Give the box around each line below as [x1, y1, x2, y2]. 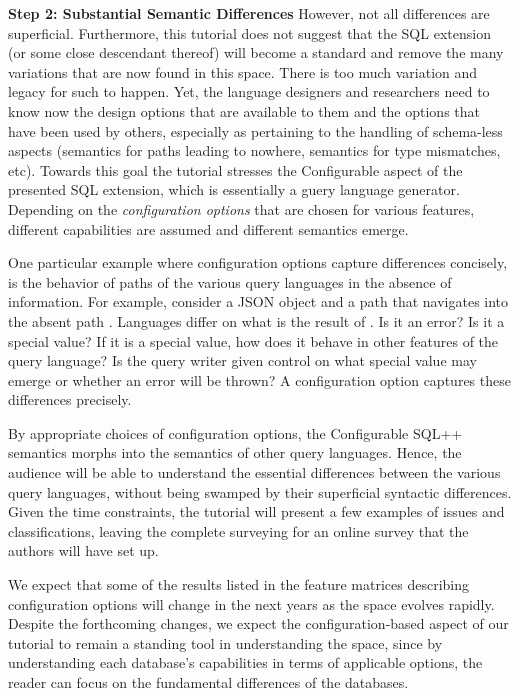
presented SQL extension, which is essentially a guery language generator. [8, 179, 460, 200]
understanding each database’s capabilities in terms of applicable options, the [8, 652, 483, 673]
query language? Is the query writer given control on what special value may [8, 350, 477, 371]
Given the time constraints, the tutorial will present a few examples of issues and [8, 501, 505, 522]
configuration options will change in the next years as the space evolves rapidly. [8, 593, 495, 614]
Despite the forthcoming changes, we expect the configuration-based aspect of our [8, 613, 509, 634]
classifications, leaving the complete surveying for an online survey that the [8, 520, 469, 541]
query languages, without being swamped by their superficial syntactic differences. [8, 481, 512, 502]
